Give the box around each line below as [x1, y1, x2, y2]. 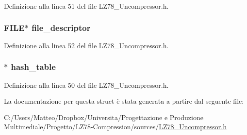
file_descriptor [32, 21, 91, 33]
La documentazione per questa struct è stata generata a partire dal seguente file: [4, 96, 244, 106]
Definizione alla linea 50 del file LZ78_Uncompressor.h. [4, 80, 169, 90]
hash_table [11, 61, 56, 73]
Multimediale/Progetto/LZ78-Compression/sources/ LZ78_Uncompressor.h [4, 121, 227, 132]
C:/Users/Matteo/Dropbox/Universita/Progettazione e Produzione [4, 112, 203, 122]
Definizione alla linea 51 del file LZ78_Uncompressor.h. [4, 1, 169, 11]
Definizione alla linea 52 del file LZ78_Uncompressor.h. [4, 40, 169, 50]
